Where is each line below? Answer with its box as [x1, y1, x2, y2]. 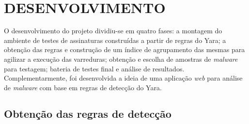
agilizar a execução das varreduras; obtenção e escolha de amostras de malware [4, 54, 238, 64]
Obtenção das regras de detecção [4, 106, 171, 121]
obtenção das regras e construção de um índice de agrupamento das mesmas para [4, 44, 245, 55]
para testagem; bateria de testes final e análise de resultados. [4, 63, 185, 73]
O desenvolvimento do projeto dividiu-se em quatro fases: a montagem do [4, 26, 222, 36]
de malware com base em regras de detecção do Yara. [4, 82, 162, 92]
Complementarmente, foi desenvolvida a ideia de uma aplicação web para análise [4, 73, 243, 83]
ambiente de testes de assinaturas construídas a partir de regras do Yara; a [4, 35, 226, 45]
